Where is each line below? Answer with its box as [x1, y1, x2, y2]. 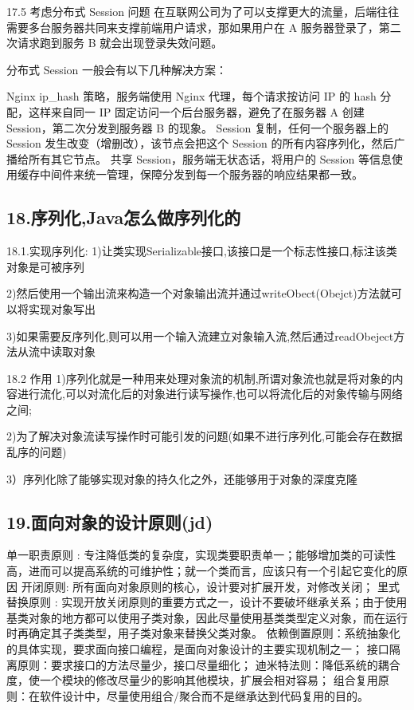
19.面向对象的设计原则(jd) [6, 509, 213, 534]
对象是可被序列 [6, 258, 84, 274]
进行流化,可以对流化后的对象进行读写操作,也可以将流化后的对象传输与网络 [17, 385, 403, 402]
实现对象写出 [28, 300, 96, 317]
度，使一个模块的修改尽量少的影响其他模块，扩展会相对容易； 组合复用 [6, 672, 378, 688]
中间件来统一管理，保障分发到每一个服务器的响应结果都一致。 [39, 166, 363, 183]
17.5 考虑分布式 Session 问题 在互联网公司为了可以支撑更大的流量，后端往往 [6, 3, 400, 19]
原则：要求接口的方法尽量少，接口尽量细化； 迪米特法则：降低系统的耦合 [17, 656, 400, 673]
